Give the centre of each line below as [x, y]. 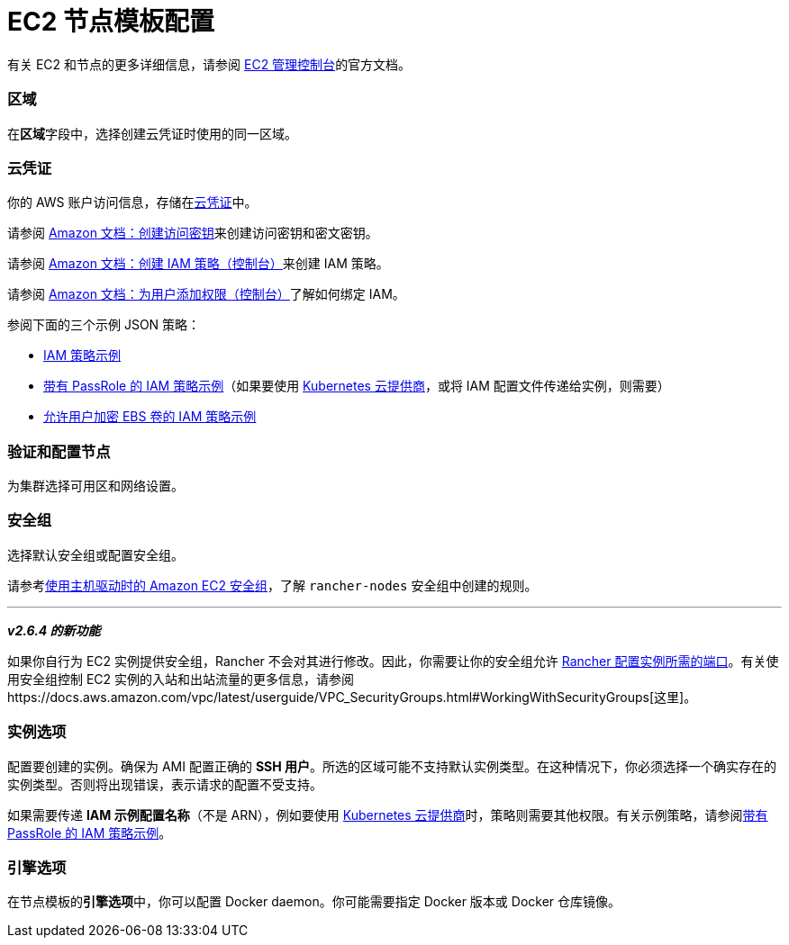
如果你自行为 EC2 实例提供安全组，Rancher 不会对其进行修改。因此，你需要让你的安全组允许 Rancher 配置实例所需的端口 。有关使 [393, 661]
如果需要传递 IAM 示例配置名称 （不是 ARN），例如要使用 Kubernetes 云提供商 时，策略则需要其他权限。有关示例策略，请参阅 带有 [388, 814]
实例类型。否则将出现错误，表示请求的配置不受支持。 [165, 784]
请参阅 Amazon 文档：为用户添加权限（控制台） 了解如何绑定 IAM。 [206, 294]
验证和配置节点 [59, 451]
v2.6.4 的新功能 [54, 630]
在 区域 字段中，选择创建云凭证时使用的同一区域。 [152, 133]
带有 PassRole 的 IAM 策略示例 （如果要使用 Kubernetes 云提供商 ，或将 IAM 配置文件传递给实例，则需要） [357, 386]
